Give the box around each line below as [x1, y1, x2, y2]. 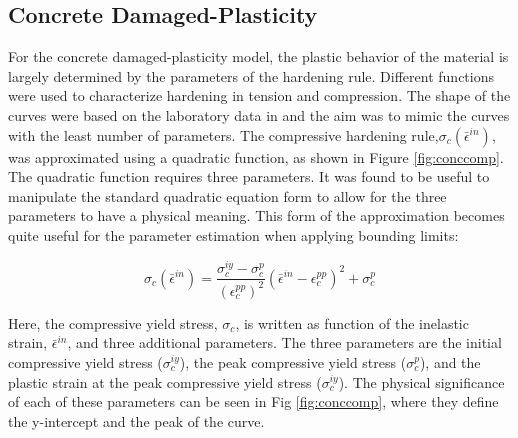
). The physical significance [338, 371, 505, 392]
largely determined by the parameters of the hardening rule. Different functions [8, 65, 494, 86]
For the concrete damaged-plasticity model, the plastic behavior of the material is [8, 46, 509, 67]
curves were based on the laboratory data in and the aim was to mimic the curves [8, 104, 510, 125]
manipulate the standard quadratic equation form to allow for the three [8, 185, 447, 206]
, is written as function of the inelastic [235, 312, 469, 333]
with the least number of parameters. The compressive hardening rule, [8, 124, 439, 145]
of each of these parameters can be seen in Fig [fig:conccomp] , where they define [8, 391, 499, 412]
